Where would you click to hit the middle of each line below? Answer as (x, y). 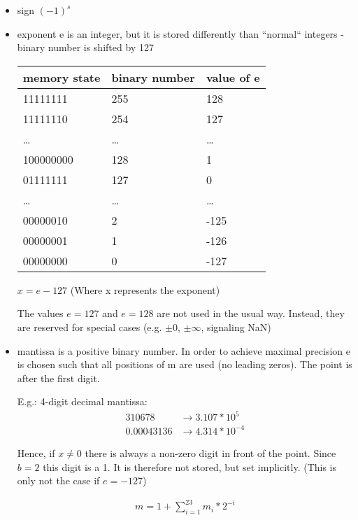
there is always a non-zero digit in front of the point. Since (210, 453)
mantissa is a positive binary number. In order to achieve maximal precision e (184, 350)
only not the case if (58, 480)
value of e (233, 77)
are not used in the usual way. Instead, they (251, 313)
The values (40, 313)
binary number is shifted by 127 (85, 47)
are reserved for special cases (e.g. (89, 326)
